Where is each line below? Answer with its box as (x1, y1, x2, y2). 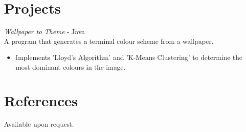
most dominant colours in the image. (15, 61, 126, 72)
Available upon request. (4, 118, 74, 129)
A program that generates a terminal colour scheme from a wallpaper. (4, 36, 214, 46)
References (4, 90, 78, 110)
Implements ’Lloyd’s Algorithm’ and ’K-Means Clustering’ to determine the (15, 52, 243, 62)
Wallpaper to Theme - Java (4, 26, 85, 37)
